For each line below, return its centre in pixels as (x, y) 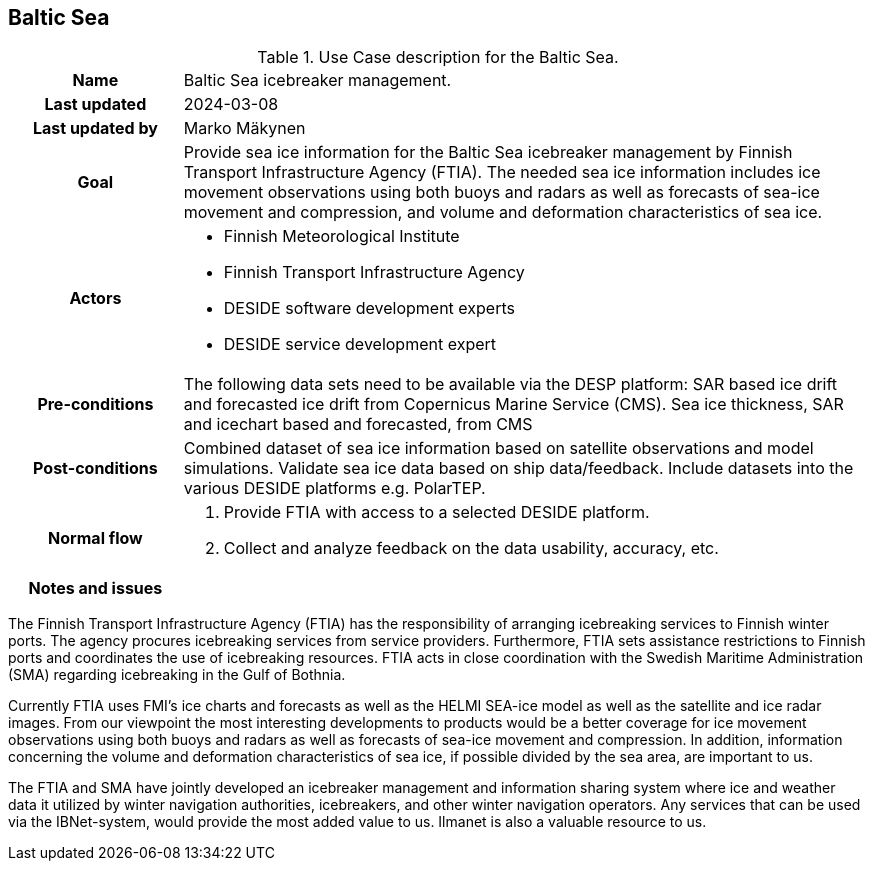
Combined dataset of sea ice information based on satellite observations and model (498, 448)
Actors (95, 298)
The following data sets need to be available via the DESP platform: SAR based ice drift (510, 384)
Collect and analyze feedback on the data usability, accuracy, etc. (471, 548)
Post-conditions (95, 468)
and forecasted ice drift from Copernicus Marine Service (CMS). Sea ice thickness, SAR (513, 404)
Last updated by (95, 128)
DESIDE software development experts (369, 308)
